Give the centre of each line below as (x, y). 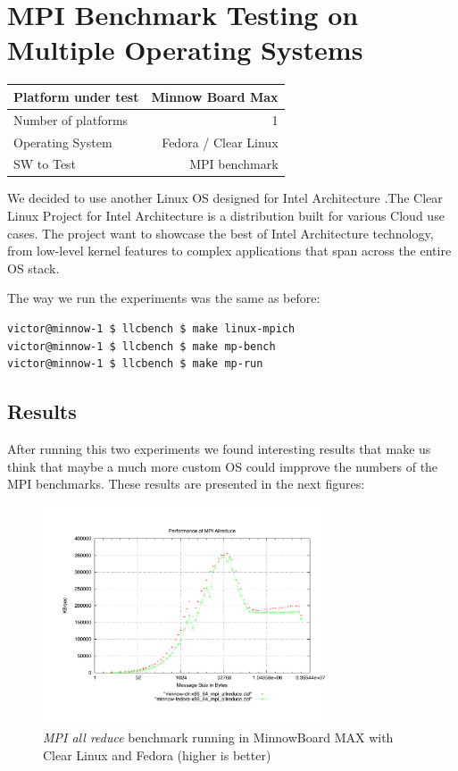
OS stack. (33, 268)
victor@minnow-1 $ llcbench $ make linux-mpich (151, 329)
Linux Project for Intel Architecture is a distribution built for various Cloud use (226, 216)
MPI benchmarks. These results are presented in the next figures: (186, 484)
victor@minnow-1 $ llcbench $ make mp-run (135, 364)
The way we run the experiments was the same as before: (164, 298)
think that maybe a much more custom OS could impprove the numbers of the (223, 466)
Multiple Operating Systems (185, 50)
